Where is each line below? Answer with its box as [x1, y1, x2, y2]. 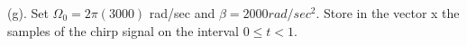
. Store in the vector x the [316, 4, 460, 22]
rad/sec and [149, 4, 215, 22]
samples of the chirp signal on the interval [7, 21, 239, 40]
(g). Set [7, 4, 49, 22]
